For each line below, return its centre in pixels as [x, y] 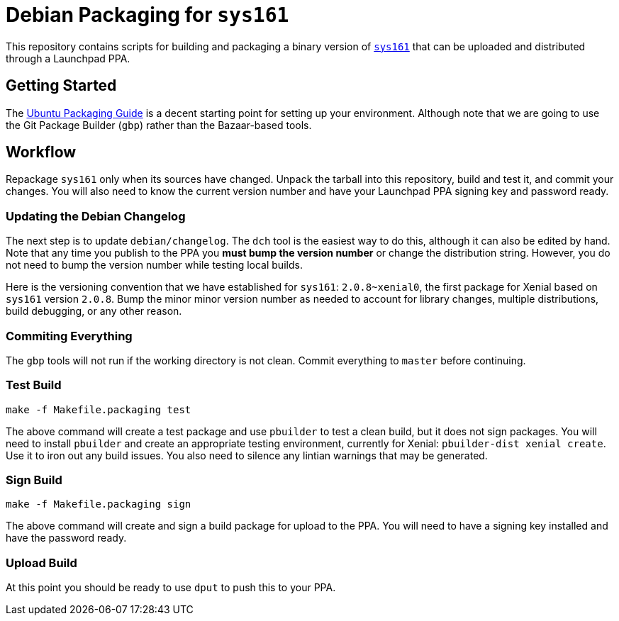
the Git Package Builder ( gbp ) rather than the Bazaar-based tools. [159, 125]
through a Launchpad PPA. [68, 58]
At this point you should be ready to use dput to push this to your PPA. [171, 588]
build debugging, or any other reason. [94, 311]
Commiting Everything [69, 336]
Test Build [34, 385]
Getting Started [61, 86]
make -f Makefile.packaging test [99, 409]
